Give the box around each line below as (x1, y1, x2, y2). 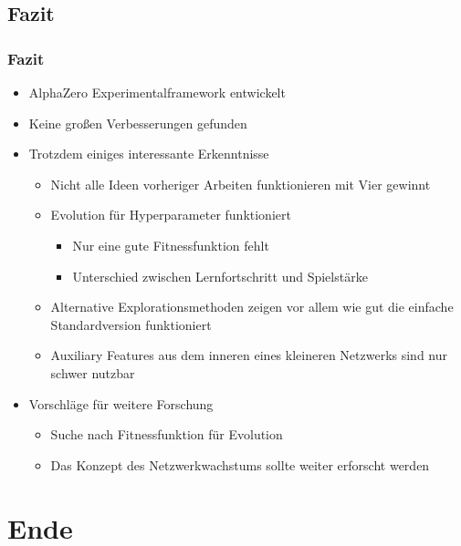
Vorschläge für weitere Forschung (28, 394, 214, 413)
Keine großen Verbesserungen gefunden (28, 113, 247, 132)
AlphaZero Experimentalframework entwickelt (28, 83, 286, 101)
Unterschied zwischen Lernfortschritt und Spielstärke (72, 266, 368, 285)
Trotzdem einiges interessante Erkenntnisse (28, 144, 269, 163)
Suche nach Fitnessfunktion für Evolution (50, 425, 283, 444)
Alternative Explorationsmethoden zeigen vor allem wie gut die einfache (50, 297, 454, 316)
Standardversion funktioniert (50, 314, 212, 334)
